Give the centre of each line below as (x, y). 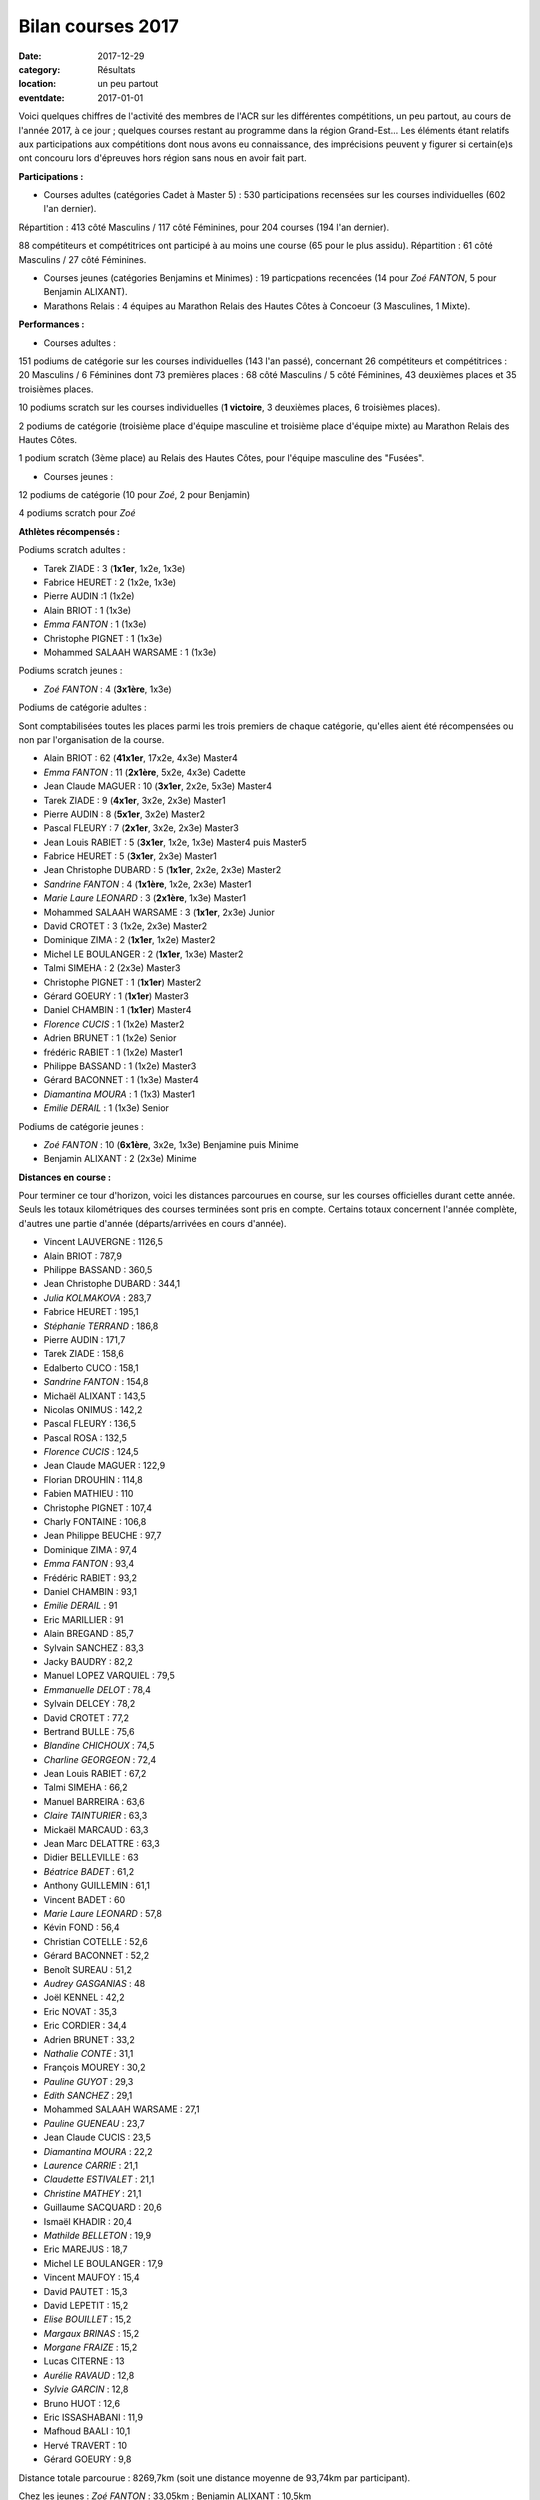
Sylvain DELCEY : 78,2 (89, 1704)
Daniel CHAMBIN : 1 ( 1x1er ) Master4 (117, 1010)
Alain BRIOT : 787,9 (82, 1256)
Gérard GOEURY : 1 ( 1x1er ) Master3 (116, 996)
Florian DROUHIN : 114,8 (93, 1479)
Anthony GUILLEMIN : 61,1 (96, 1886)
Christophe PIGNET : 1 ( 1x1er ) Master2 (122, 982)
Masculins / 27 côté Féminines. (82, 259)
